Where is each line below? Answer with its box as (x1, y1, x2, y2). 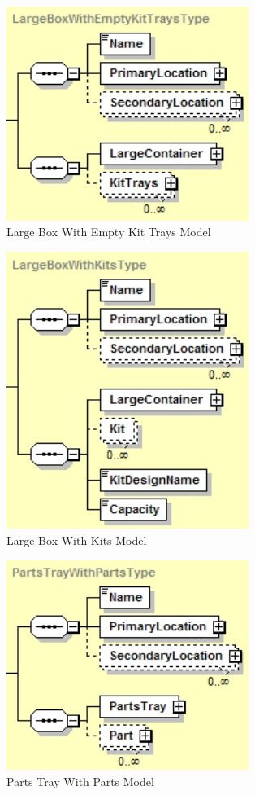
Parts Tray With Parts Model (6, 772, 154, 789)
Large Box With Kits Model (6, 531, 147, 548)
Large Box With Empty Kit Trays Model (6, 223, 211, 240)
